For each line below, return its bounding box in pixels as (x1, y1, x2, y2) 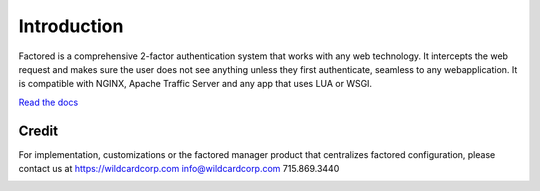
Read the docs (18, 96, 79, 108)
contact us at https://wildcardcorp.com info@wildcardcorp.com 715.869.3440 (18, 163, 340, 175)
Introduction (18, 15, 124, 37)
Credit (18, 122, 59, 139)
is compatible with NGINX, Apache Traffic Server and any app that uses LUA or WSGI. (18, 78, 373, 90)
